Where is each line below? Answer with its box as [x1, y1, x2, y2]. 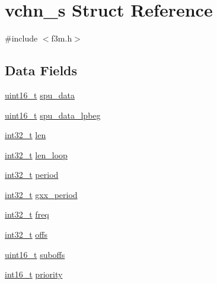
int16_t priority [5, 268, 63, 280]
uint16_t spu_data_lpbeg [5, 109, 101, 121]
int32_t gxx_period [5, 188, 78, 200]
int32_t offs [5, 228, 48, 241]
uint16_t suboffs [5, 248, 65, 260]
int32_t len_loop [5, 148, 68, 161]
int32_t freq [5, 208, 49, 221]
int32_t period [5, 168, 59, 181]
